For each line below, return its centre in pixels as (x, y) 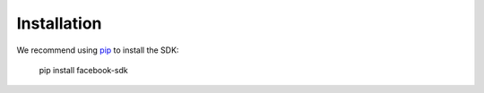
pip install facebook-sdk (84, 70)
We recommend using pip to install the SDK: (98, 50)
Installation (59, 23)
